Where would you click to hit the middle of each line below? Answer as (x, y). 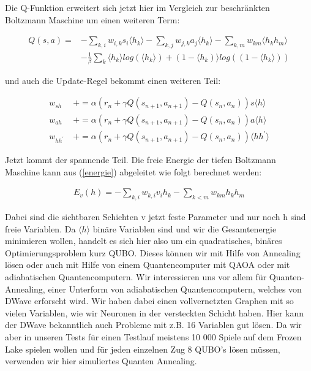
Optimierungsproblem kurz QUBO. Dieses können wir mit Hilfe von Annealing (153, 252)
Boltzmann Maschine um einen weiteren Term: (92, 19)
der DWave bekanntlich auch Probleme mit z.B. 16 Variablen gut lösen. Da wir (153, 325)
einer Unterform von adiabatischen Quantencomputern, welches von (175, 289)
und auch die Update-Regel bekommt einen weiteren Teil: (113, 80)
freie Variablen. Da (40, 228)
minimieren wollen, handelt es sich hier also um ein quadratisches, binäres (144, 241)
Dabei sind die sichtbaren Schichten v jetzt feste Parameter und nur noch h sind (155, 217)
